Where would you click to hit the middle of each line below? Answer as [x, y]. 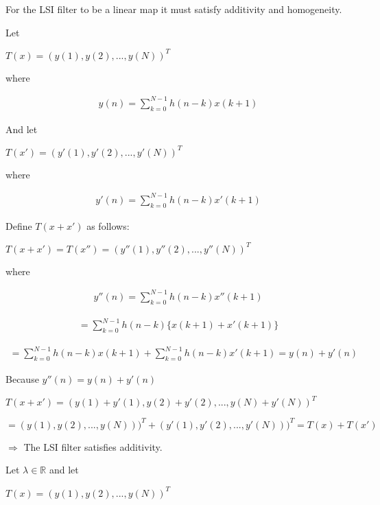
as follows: [108, 225]
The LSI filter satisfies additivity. [93, 446]
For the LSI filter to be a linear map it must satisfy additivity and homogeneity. [174, 9]
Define [19, 225]
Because [22, 379]
